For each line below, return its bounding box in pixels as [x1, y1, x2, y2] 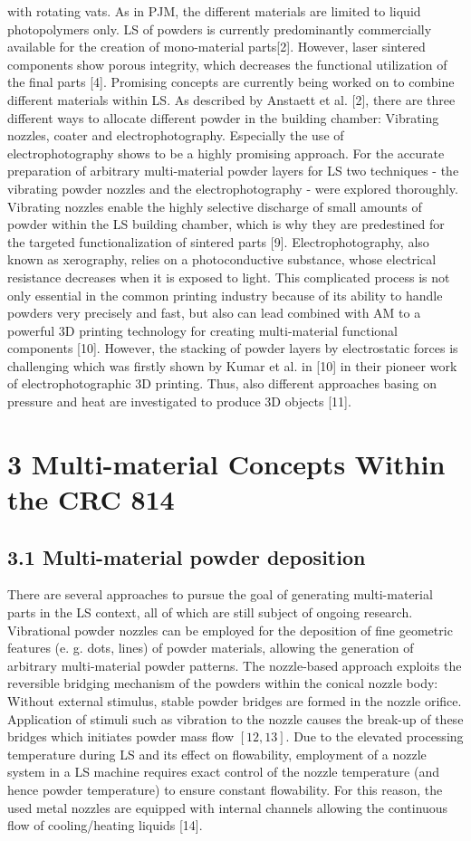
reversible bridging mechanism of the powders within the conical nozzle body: [7, 674, 438, 693]
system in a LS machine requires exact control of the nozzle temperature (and [7, 762, 439, 781]
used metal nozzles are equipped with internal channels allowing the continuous [7, 798, 448, 817]
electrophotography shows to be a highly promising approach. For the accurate [7, 143, 445, 162]
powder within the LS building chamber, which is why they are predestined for [7, 215, 445, 234]
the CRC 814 [7, 481, 175, 518]
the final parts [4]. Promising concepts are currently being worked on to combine [7, 72, 455, 91]
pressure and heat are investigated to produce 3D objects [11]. [7, 392, 351, 411]
